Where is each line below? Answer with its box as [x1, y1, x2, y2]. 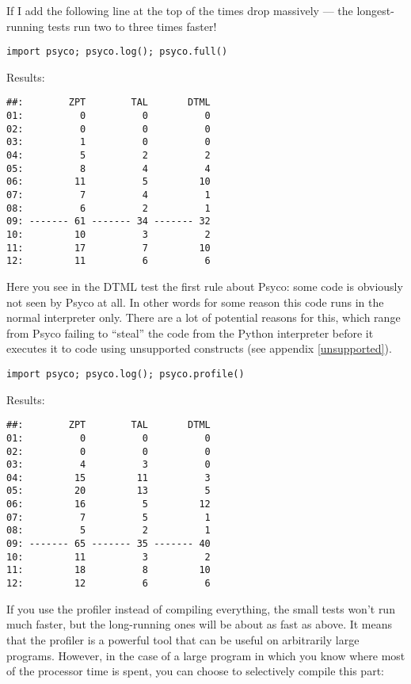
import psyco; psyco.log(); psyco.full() [6, 46, 228, 58]
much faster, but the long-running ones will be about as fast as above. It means [6, 616, 393, 632]
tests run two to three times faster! [48, 17, 217, 34]
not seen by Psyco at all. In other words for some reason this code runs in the [6, 293, 384, 310]
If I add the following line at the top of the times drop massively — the [6, 2, 353, 18]
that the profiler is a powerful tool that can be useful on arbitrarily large [6, 631, 360, 648]
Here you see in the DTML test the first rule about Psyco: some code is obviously [6, 277, 403, 294]
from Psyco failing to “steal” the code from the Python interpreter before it [6, 324, 374, 341]
